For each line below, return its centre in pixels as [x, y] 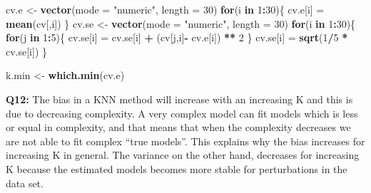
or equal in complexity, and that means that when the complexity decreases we [178, 127]
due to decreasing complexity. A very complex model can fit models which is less [182, 113]
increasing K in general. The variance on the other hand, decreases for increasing [183, 155]
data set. [25, 183]
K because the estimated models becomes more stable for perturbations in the [177, 168]
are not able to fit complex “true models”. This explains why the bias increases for [185, 141]
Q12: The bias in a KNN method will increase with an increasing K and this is [179, 99]
